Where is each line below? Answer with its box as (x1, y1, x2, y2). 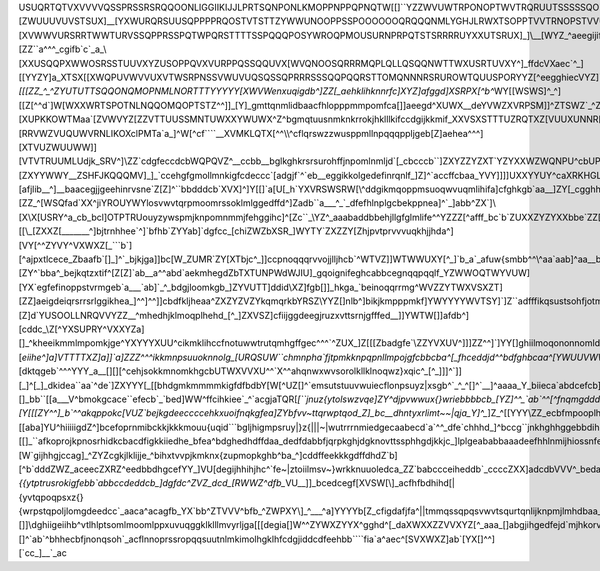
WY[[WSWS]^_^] (493, 85, 562, 97)
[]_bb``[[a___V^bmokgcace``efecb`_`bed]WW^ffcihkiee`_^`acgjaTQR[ (18, 393, 298, 405)
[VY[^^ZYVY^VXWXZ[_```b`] (18, 239, 133, 251)
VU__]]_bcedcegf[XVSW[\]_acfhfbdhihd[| (285, 477, 455, 489)
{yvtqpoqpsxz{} (18, 491, 84, 503)
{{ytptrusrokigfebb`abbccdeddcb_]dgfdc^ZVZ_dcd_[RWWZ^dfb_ (18, 477, 286, 489)
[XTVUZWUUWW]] (18, 141, 97, 153)
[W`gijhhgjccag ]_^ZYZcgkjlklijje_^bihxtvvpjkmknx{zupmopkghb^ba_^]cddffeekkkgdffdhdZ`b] (18, 449, 399, 461)
